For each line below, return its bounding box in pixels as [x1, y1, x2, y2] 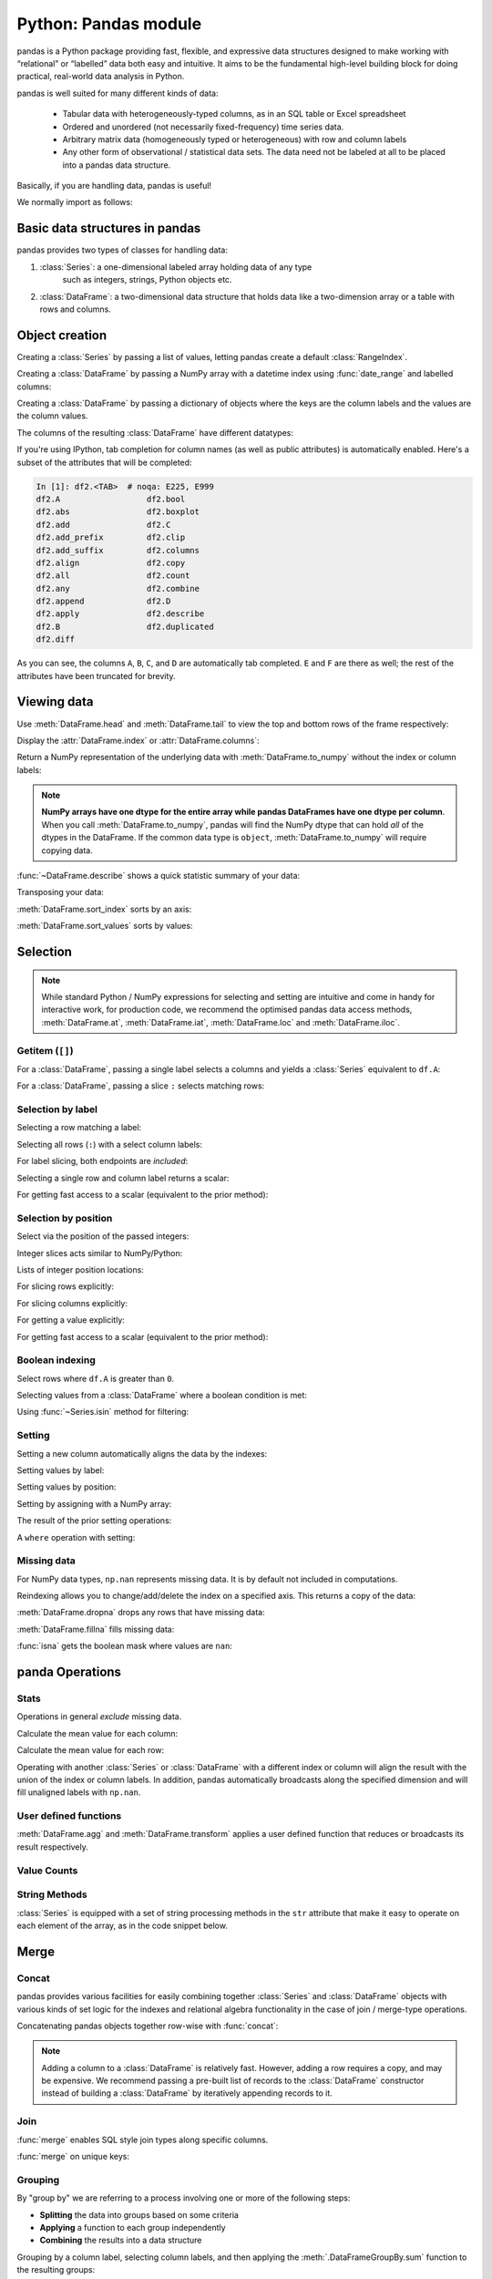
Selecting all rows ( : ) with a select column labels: [16, 1139, 203, 1150]
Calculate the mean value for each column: [16, 1727, 178, 1738]
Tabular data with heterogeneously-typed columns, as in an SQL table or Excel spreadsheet [62, 108, 406, 119]
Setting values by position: [16, 1481, 117, 1492]
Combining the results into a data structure [39, 2234, 202, 2246]
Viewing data [16, 694, 94, 710]
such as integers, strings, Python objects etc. [62, 274, 232, 285]
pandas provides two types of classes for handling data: [16, 244, 228, 255]
